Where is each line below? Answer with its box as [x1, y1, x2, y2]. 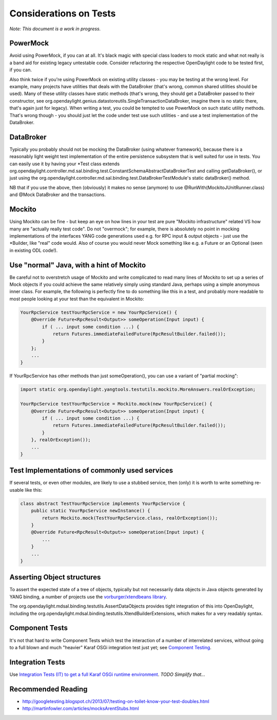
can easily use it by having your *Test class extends [9, 161, 120, 167]
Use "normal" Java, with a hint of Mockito [9, 261, 146, 269]
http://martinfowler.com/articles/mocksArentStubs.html [22, 706, 140, 712]
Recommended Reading [9, 685, 88, 693]
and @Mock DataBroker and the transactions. [9, 191, 106, 198]
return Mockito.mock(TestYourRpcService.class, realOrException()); [42, 515, 218, 521]
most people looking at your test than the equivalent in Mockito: [9, 296, 145, 302]
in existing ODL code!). [9, 247, 58, 254]
